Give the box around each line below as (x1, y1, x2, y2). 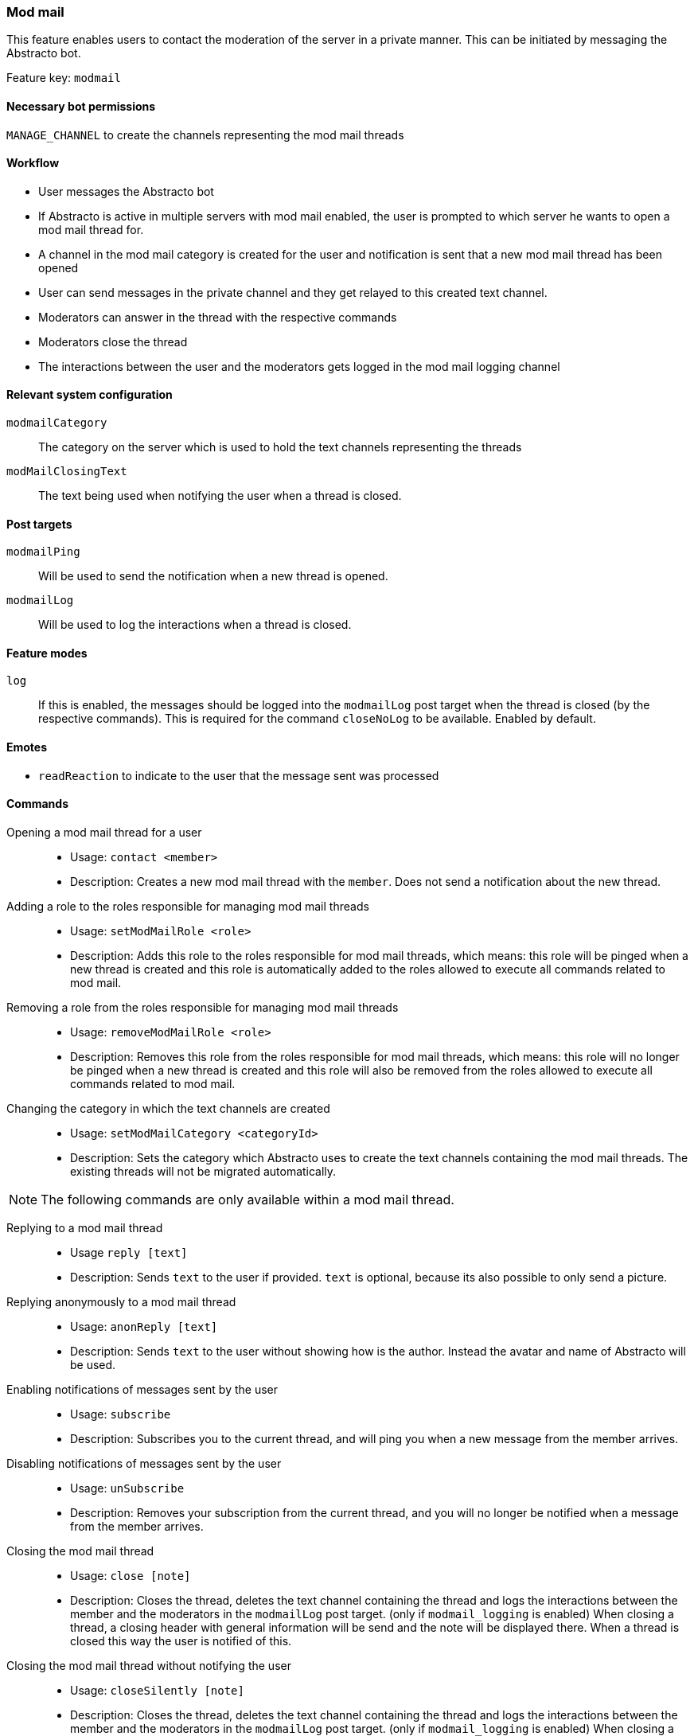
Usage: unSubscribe (70, 1480, 185, 1495)
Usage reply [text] (70, 1245, 188, 1259)
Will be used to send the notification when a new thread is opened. (38, 569, 388, 583)
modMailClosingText (6, 465, 127, 478)
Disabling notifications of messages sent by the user (6, 1456, 282, 1470)
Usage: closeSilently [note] (70, 1683, 244, 1697)
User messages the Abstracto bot (38, 184, 214, 198)
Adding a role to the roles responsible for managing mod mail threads (6, 899, 369, 913)
